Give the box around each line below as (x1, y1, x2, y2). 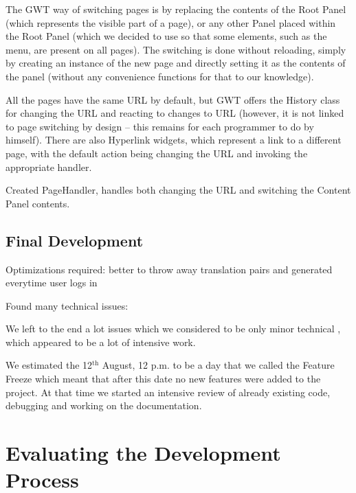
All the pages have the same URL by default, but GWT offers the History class (5, 92, 340, 106)
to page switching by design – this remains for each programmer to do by (5, 119, 314, 133)
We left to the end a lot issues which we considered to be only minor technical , (5, 321, 341, 336)
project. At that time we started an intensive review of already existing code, (5, 385, 331, 399)
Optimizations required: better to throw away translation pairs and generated (5, 262, 333, 276)
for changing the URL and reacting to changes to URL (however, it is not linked (5, 106, 344, 120)
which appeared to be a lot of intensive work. (5, 334, 196, 349)
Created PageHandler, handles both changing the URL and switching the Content (5, 183, 351, 197)
